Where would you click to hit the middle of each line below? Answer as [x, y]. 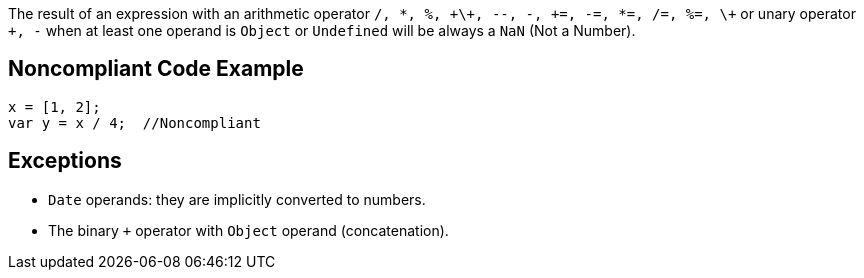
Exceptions [65, 161]
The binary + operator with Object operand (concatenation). [248, 230]
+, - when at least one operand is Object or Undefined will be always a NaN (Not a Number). [322, 30]
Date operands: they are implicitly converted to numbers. [237, 199]
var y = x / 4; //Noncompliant [134, 122]
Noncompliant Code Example [156, 69]
